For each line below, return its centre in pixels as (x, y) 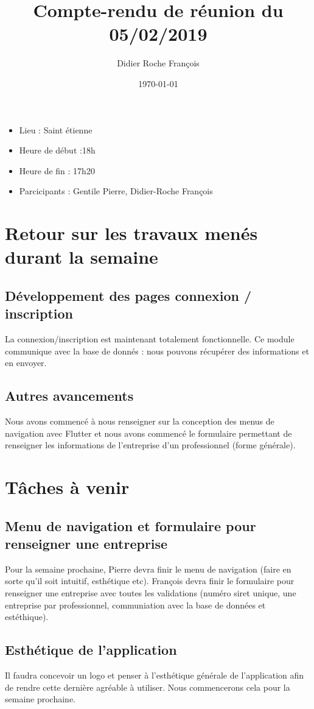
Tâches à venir (67, 486)
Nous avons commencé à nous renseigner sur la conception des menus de (140, 421)
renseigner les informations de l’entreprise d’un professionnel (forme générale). (150, 445)
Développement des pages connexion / (128, 295)
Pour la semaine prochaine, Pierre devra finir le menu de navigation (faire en (148, 569)
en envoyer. (26, 363)
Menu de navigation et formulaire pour (131, 525)
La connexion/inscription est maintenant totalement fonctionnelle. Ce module (150, 339)
